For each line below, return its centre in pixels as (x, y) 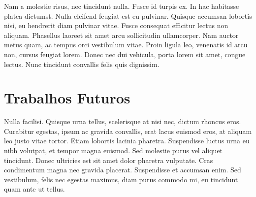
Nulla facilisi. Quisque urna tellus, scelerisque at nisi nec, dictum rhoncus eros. (123, 121)
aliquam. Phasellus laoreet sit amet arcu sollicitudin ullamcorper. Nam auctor (121, 35)
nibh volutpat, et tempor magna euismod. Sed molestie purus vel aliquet (113, 150)
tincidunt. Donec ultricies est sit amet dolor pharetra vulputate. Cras (109, 160)
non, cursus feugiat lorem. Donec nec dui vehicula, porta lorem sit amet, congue (125, 54)
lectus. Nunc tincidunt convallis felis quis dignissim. (82, 64)
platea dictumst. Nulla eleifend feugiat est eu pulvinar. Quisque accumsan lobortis (128, 16)
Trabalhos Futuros (67, 98)
